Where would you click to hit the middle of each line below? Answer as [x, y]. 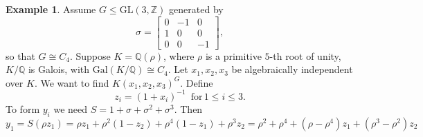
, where [179, 55]
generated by [196, 9]
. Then [188, 108]
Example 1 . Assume [51, 9]
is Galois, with [59, 69]
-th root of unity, [305, 55]
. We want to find [72, 82]
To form [23, 108]
